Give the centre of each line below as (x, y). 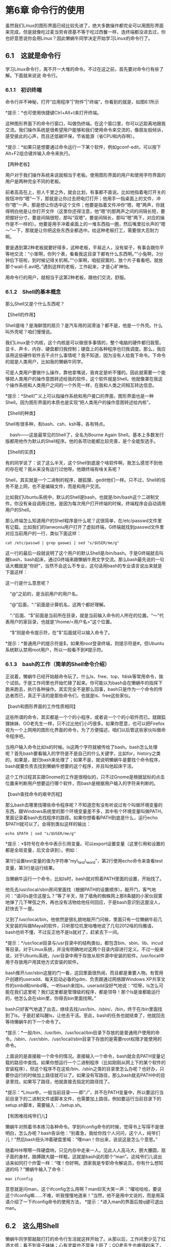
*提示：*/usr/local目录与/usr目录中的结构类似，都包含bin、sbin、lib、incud (84, 943)
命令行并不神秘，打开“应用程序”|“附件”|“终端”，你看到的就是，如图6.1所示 (82, 102)
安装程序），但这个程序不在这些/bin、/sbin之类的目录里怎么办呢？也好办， (82, 1069)
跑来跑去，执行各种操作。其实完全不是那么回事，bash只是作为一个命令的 (82, 689)
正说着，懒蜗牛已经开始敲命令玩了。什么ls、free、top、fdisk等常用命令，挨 (84, 676)
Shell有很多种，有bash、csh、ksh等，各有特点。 (56, 424)
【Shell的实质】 (22, 452)
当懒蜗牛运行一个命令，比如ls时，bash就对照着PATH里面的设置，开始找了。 (85, 879)
